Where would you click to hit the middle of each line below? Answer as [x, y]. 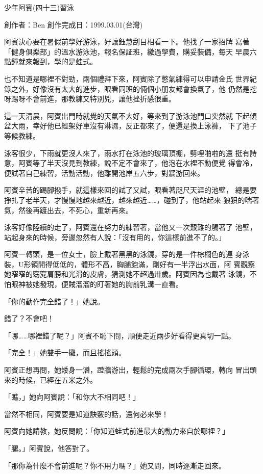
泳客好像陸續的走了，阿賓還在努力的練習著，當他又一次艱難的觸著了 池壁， [130, 227]
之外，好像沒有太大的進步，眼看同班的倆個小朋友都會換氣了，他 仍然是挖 [134, 88]
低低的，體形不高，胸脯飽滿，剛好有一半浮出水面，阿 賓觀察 [154, 264]
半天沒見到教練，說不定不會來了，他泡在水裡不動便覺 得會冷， [152, 163]
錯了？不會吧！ [29, 318]
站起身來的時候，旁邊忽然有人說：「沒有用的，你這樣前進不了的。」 [115, 237]
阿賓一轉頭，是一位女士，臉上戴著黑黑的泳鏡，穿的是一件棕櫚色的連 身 [123, 254]
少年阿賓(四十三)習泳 [39, 7]
